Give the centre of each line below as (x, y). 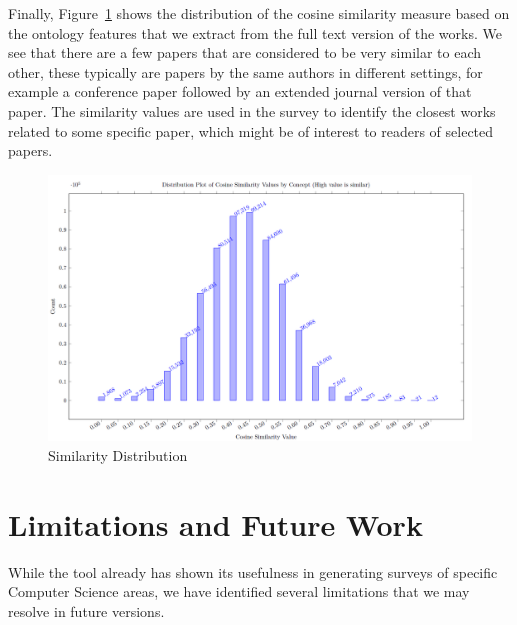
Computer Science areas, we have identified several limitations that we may (239, 591)
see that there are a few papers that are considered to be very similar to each (245, 52)
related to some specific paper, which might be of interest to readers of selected (251, 130)
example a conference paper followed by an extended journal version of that (240, 91)
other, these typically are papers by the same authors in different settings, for (245, 71)
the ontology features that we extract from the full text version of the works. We (255, 32)
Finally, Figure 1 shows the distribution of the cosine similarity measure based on (259, 13)
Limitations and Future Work (215, 523)
